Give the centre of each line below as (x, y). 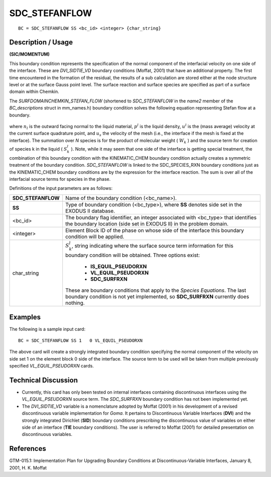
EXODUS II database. (90, 211)
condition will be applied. (95, 236)
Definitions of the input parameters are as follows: (61, 188)
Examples (25, 317)
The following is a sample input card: (47, 329)
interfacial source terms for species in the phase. (60, 179)
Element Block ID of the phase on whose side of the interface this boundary (155, 230)
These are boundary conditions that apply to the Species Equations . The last (156, 290)
